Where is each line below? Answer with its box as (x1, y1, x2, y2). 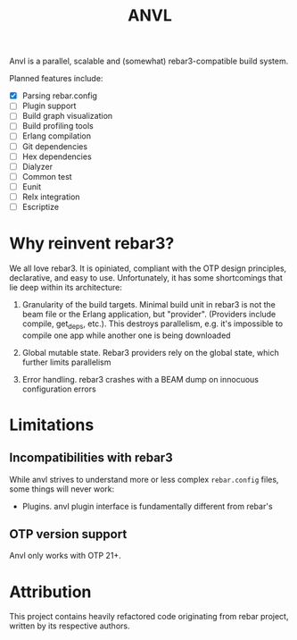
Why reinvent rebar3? (9, 233, 175, 254)
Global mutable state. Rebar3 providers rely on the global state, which (21, 347, 279, 358)
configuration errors (21, 383, 96, 394)
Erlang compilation (21, 131, 92, 141)
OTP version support (9, 526, 128, 542)
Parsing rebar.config (21, 90, 98, 101)
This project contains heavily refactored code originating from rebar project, (9, 611, 289, 622)
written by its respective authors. (9, 620, 130, 631)
